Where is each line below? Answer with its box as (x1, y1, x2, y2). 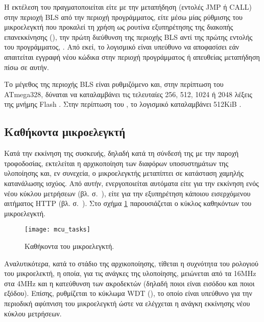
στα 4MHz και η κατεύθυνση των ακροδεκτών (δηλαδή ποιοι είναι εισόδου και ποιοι (4, 278, 255, 288)
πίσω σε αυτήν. (4, 61, 49, 72)
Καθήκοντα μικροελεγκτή (4, 124, 126, 140)
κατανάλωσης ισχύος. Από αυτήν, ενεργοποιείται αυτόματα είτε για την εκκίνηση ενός (4, 177, 259, 188)
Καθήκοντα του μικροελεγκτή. (25, 240, 114, 251)
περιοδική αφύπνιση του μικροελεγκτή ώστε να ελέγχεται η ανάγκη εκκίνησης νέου (4, 297, 250, 308)
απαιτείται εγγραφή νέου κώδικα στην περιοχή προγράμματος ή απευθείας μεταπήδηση (4, 51, 260, 62)
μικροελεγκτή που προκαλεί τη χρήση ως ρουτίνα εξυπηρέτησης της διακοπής (4, 21, 233, 32)
